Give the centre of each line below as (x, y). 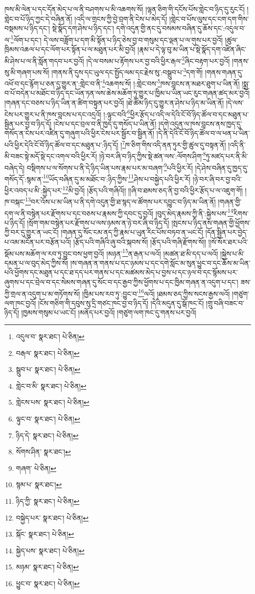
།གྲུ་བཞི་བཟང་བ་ (225, 303)
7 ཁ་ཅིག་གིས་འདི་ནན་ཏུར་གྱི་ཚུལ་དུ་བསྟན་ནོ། (174, 144)
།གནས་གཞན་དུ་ (224, 72)
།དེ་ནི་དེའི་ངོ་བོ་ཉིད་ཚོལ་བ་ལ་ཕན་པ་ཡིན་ (203, 133)
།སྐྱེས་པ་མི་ (232, 253)
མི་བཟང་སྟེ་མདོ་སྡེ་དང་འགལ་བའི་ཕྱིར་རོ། (51, 156)
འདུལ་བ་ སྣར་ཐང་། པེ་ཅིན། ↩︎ (50, 336)
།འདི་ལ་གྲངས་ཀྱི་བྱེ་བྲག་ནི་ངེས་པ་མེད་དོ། (121, 18)
